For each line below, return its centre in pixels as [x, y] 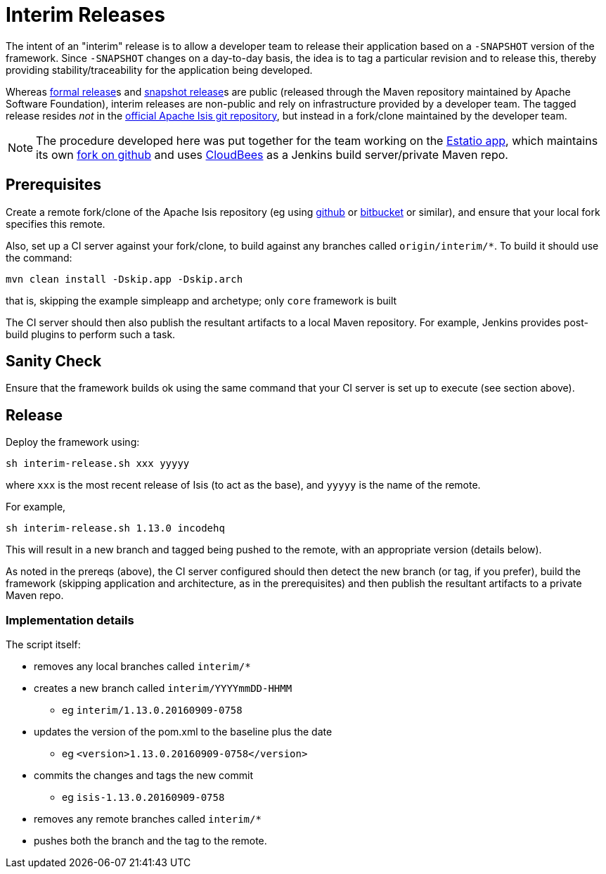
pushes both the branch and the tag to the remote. [150, 841]
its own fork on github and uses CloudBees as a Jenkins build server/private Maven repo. [272, 154]
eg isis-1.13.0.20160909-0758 [143, 797]
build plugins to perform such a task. [91, 334]
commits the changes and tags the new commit [144, 776]
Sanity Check [54, 361]
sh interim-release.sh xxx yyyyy [98, 464]
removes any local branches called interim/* [142, 667]
